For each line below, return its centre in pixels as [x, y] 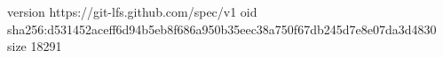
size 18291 [35, 46]
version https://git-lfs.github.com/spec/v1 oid [132, 11]
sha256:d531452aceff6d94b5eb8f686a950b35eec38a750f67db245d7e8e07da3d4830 [222, 29]
